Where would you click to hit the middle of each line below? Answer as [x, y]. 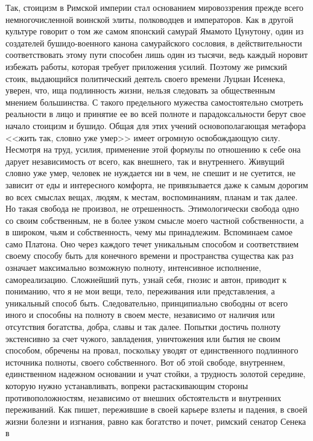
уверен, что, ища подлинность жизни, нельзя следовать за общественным [141, 90]
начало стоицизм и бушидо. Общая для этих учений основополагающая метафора [156, 125]
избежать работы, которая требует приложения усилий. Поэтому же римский [146, 66]
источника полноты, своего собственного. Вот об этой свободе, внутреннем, [145, 362]
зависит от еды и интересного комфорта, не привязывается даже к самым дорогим [157, 184]
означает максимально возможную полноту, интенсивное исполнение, [133, 268]
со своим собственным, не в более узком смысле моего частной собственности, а [155, 220]
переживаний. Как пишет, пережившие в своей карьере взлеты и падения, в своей [156, 409]
